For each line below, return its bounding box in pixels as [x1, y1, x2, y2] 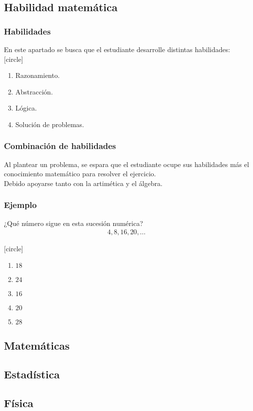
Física [4, 395, 34, 410]
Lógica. [15, 103, 37, 113]
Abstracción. [15, 86, 53, 96]
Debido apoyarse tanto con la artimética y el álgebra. [4, 178, 163, 188]
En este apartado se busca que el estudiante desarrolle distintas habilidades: [4, 44, 230, 54]
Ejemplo [4, 199, 37, 211]
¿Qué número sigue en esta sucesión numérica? [4, 218, 143, 228]
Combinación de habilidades [4, 140, 116, 152]
